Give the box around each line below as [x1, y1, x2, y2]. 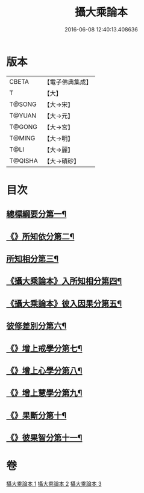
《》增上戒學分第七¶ [6, 343, 83, 353]
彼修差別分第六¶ [6, 321, 67, 331]
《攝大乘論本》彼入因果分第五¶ [6, 298, 122, 309]
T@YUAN [9, 111, 37, 119]
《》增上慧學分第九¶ [6, 388, 83, 398]
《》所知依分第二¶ [6, 231, 75, 242]
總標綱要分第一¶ [6, 209, 67, 219]
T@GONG [9, 122, 37, 131]
